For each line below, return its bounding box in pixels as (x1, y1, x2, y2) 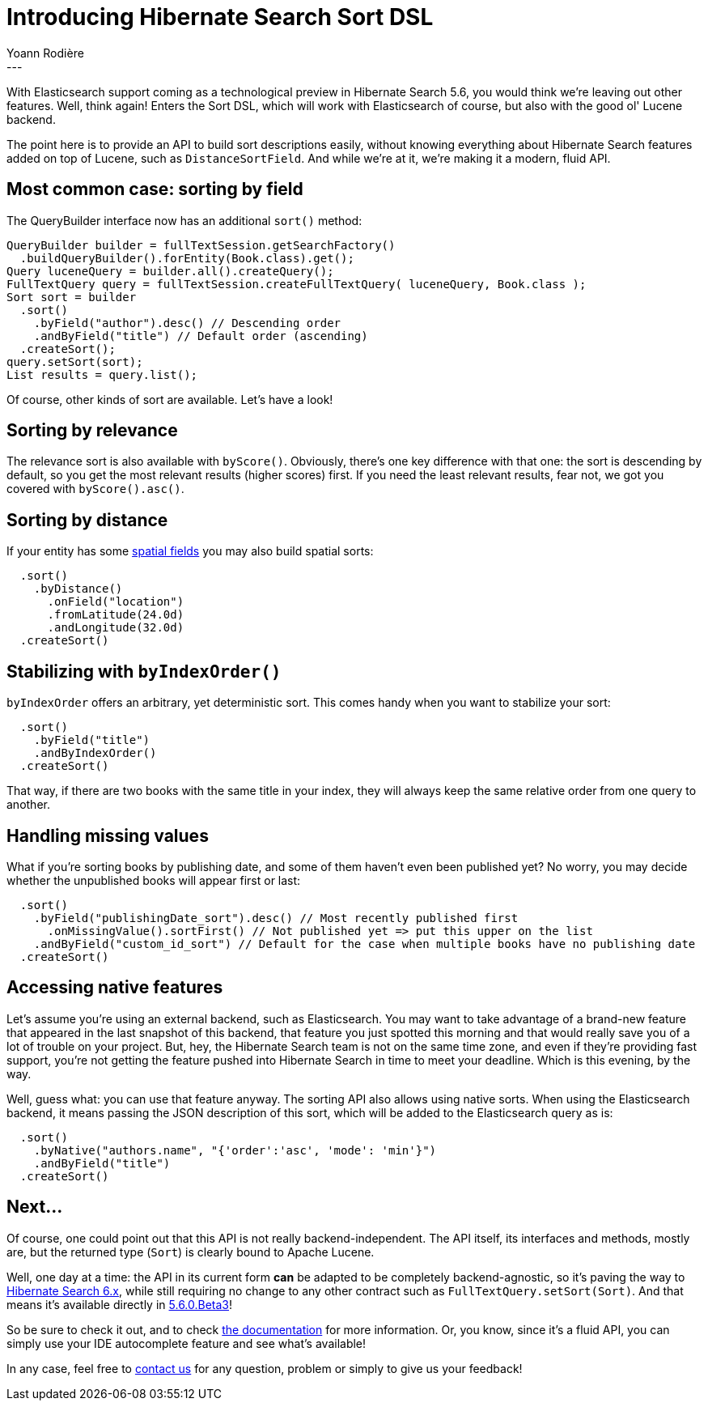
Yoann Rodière (6, 45, 84, 60)
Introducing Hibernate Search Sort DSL (6, 3, 434, 31)
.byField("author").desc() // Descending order (33, 316, 341, 329)
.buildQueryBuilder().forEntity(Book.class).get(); (19, 251, 354, 265)
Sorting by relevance (6, 420, 178, 441)
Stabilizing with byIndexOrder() (6, 661, 282, 682)
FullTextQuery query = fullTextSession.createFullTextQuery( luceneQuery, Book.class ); (6, 277, 587, 291)
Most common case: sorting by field (6, 179, 303, 200)
